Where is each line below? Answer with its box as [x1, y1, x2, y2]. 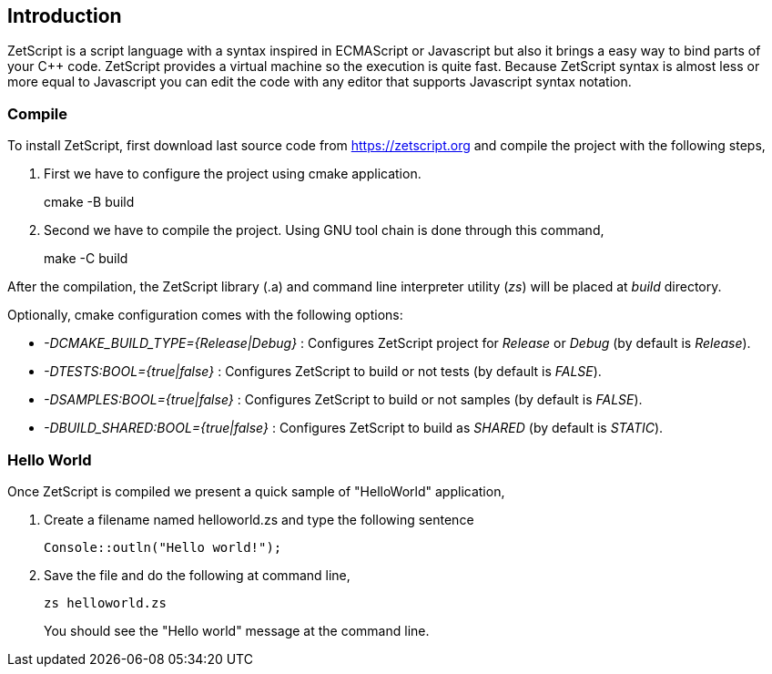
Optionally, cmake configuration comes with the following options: [7, 307, 403, 323]
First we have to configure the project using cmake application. [44, 166, 422, 182]
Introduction [7, 5, 122, 27]
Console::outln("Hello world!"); [44, 539, 282, 555]
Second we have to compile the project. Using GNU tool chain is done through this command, [44, 222, 604, 239]
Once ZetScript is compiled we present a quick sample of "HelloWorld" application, [7, 483, 505, 499]
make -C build [44, 250, 128, 267]
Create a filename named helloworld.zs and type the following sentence [44, 511, 474, 527]
